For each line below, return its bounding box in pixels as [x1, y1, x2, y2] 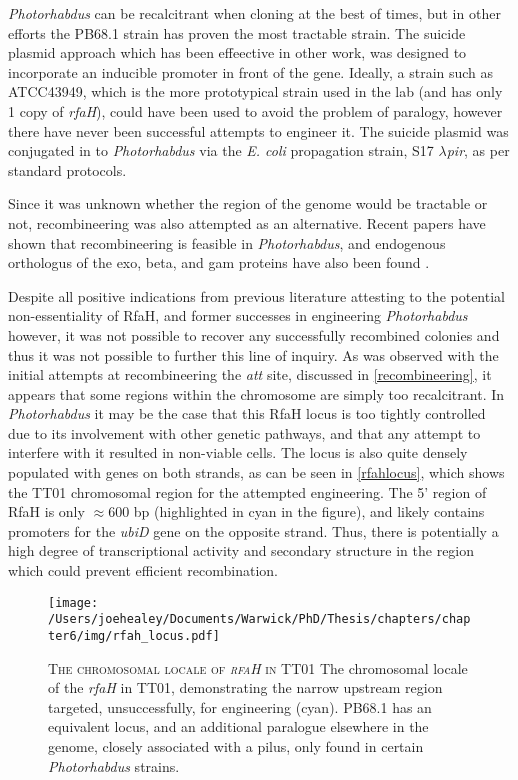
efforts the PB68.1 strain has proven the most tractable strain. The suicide [8, 22, 466, 43]
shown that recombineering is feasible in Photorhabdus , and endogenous [8, 232, 446, 253]
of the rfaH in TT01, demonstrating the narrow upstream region [48, 677, 443, 698]
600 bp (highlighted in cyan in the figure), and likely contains [108, 501, 485, 522]
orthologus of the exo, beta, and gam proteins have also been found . [8, 252, 430, 273]
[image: [48, 595, 99, 610]
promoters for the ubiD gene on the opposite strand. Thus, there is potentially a [8, 520, 499, 541]
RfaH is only [8, 501, 85, 522]
